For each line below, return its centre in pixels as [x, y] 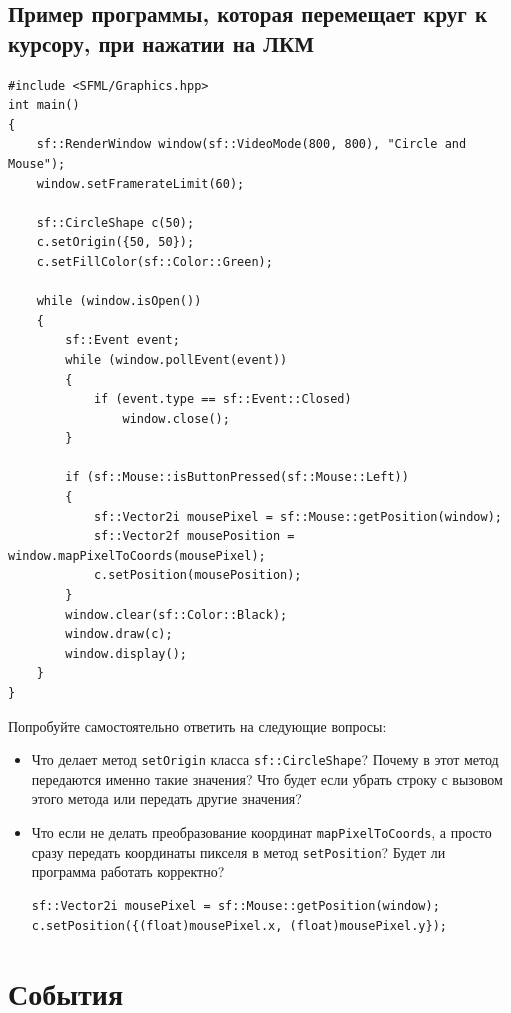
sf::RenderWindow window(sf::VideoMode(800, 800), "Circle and [251, 144]
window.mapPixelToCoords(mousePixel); [137, 555]
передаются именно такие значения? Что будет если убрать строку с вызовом [267, 778]
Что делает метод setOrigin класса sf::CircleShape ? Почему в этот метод [265, 759]
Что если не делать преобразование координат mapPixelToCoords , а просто [261, 832]
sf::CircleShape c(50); [115, 222]
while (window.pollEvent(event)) [176, 359]
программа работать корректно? [128, 871]
